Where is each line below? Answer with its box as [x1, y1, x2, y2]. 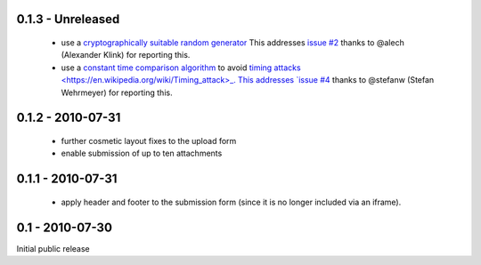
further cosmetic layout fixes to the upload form [61, 135, 237, 146]
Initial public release [16, 243, 91, 253]
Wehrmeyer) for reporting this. [61, 87, 173, 98]
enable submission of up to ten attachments [61, 148, 223, 159]
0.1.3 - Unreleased [16, 12, 120, 27]
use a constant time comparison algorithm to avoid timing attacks [61, 62, 302, 73]
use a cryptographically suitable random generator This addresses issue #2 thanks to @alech [61, 37, 404, 48]
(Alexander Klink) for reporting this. [61, 50, 191, 60]
